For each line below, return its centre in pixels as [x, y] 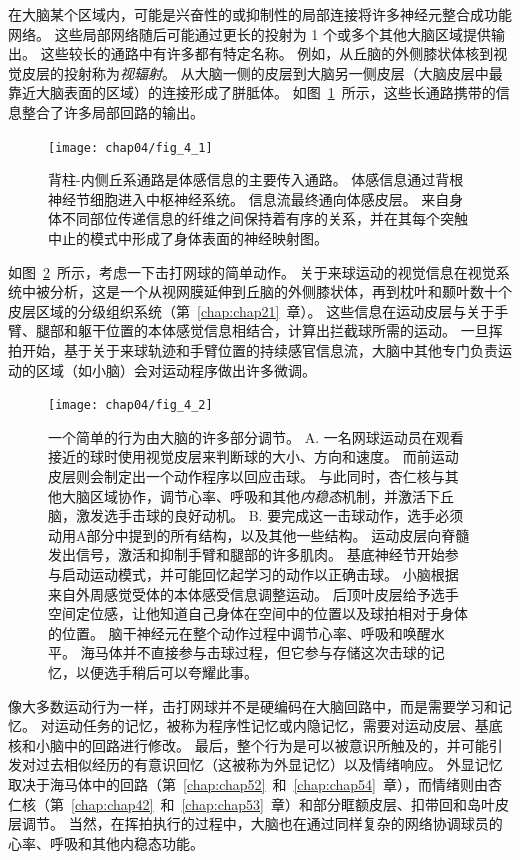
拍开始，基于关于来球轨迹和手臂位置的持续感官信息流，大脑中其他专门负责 [253, 349]
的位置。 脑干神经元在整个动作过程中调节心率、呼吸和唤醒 [239, 632]
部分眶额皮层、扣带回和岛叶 [403, 803]
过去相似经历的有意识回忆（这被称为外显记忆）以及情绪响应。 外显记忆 [269, 764]
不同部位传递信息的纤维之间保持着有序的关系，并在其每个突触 [264, 218]
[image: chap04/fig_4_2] [130, 405]
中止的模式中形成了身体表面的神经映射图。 [188, 238]
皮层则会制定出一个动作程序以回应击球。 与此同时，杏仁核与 [246, 476]
